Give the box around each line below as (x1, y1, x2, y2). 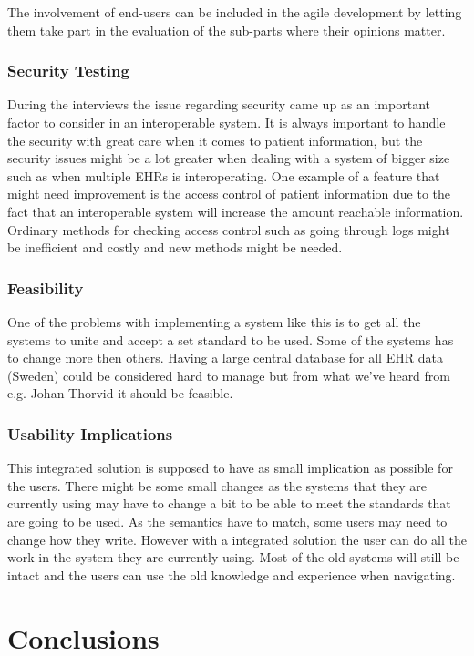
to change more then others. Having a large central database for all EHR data (7, 348, 443, 367)
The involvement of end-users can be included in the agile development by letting (7, 3, 462, 21)
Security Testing (7, 59, 129, 82)
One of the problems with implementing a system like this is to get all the (7, 312, 421, 331)
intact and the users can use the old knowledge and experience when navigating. (7, 565, 456, 584)
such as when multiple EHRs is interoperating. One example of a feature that (7, 166, 440, 185)
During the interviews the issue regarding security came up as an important (7, 95, 430, 114)
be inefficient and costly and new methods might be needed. (7, 238, 343, 257)
